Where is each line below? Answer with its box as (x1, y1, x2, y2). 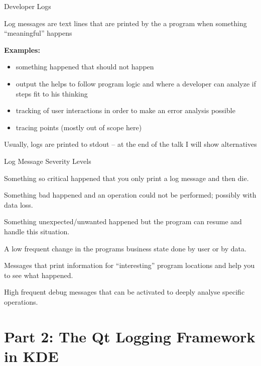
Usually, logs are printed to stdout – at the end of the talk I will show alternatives (4, 139, 257, 149)
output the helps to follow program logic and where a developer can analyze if (16, 78, 256, 88)
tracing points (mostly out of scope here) (16, 122, 142, 132)
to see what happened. (4, 269, 73, 280)
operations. (4, 296, 38, 307)
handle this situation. (4, 226, 70, 236)
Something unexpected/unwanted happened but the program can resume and (4, 216, 242, 227)
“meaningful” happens (4, 28, 72, 38)
